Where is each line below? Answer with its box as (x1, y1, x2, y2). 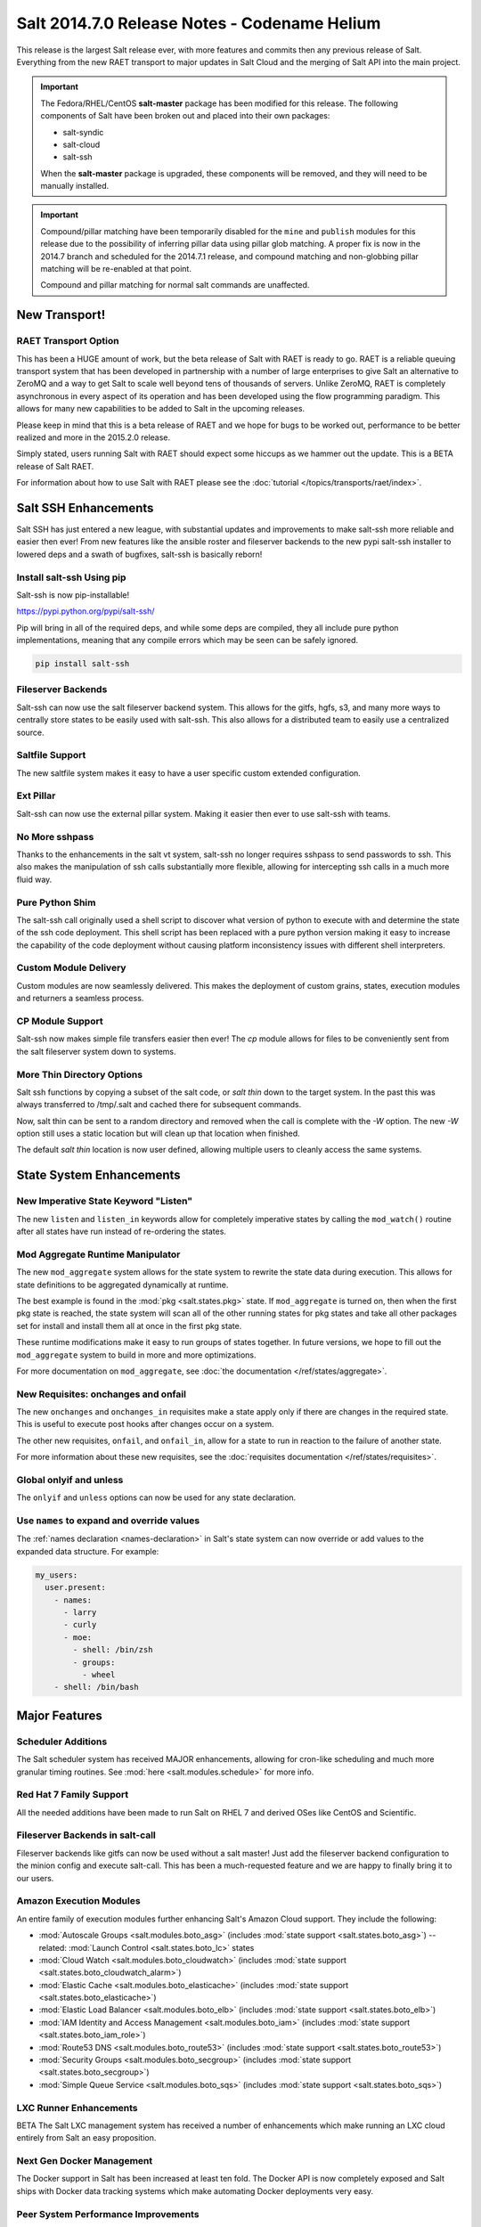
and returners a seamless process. (16, 993, 144, 1004)
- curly (63, 1619, 97, 1630)
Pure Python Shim (16, 896, 96, 909)
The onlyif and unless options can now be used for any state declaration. (16, 1492, 297, 1503)
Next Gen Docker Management (16, 2155, 153, 2167)
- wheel (81, 1669, 116, 1679)
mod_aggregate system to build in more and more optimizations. (16, 1350, 257, 1360)
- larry (63, 1608, 97, 1618)
